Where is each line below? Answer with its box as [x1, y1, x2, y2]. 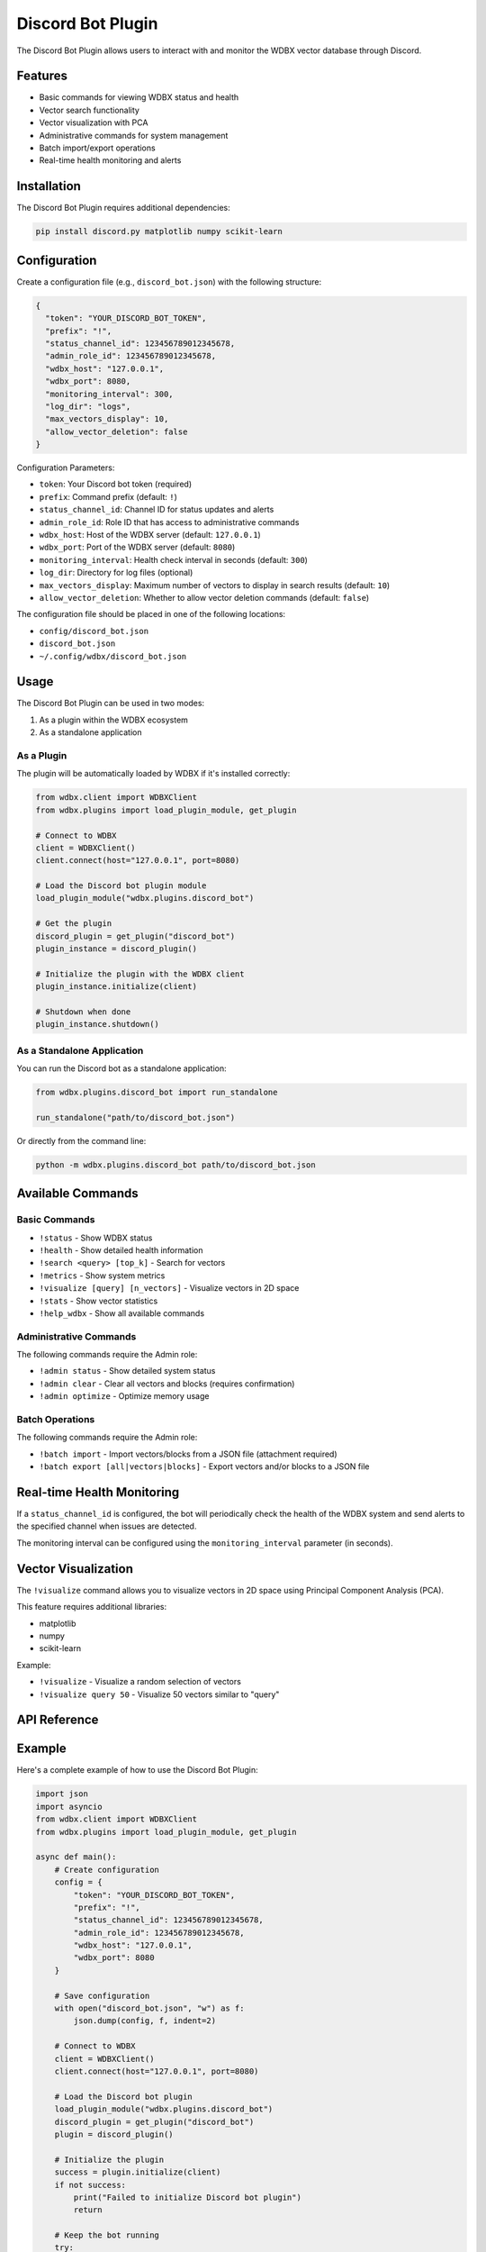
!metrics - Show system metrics [39, 1270, 166, 1281]
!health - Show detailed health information [39, 1244, 203, 1256]
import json [35, 1789, 89, 1799]
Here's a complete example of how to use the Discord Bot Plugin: [16, 1765, 258, 1775]
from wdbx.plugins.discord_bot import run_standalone [35, 1087, 278, 1098]
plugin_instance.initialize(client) [35, 982, 198, 992]
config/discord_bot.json [39, 626, 148, 636]
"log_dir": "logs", [45, 401, 131, 412]
